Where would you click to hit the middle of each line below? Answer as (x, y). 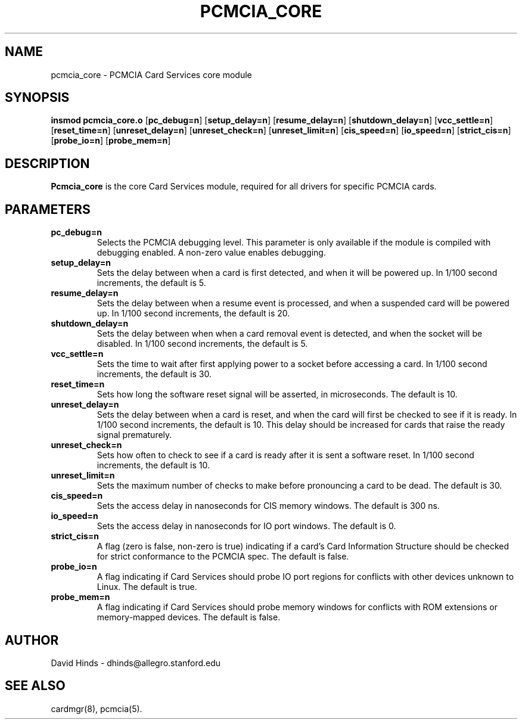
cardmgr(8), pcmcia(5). (97, 709)
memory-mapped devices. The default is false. (189, 617)
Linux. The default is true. (147, 587)
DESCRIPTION (47, 163)
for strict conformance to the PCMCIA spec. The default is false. (223, 557)
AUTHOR (32, 640)
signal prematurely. (134, 435)
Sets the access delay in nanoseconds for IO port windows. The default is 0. (246, 526)
